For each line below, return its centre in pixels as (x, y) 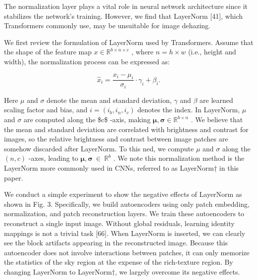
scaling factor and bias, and (46, 110)
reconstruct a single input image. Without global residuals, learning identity (119, 223)
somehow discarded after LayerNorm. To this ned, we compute (99, 148)
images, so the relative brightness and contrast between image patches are (116, 139)
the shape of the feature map (48, 52)
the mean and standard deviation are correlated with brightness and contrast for (126, 129)
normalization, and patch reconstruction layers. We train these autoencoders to (124, 213)
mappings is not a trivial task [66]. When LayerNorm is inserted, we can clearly (125, 233)
